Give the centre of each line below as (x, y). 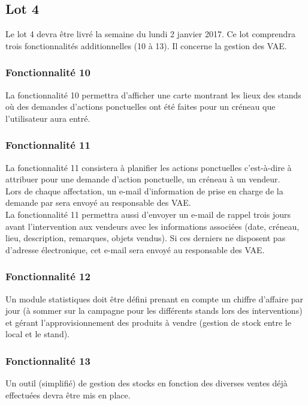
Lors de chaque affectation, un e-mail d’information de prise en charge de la (144, 190)
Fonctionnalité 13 (48, 360)
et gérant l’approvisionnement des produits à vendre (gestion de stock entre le (148, 322)
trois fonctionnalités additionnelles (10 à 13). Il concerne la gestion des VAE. (146, 45)
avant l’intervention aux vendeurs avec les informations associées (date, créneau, (153, 226)
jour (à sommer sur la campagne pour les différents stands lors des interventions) (154, 310)
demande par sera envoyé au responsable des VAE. (98, 202)
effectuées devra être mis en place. (68, 394)
